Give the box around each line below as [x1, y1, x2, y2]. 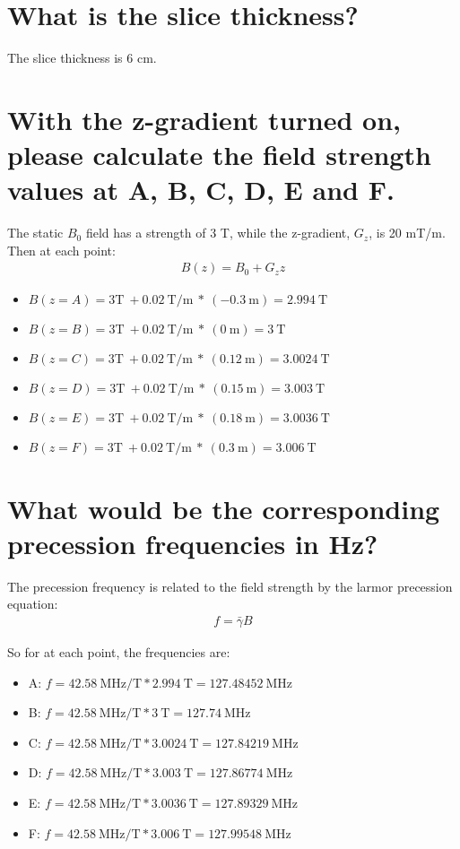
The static [7, 223, 64, 242]
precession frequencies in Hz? [7, 524, 378, 561]
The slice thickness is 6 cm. [7, 48, 157, 67]
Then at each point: [7, 240, 116, 259]
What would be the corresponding [7, 489, 440, 526]
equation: [7, 594, 58, 613]
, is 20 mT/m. [369, 223, 446, 242]
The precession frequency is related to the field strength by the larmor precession [7, 576, 453, 595]
